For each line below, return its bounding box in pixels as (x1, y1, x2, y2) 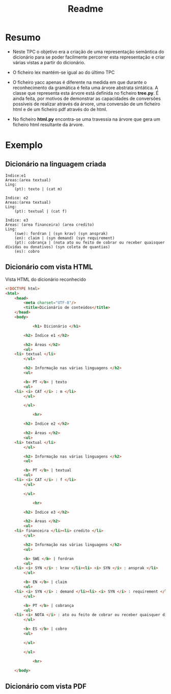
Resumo (5, 32, 41, 43)
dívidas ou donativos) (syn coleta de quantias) (5, 244, 110, 250)
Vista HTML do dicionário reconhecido (5, 276, 87, 282)
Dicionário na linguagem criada (5, 159, 106, 168)
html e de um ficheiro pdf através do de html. (12, 106, 108, 112)
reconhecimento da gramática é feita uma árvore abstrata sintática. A (12, 85, 158, 91)
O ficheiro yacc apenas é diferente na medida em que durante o (12, 79, 147, 85)
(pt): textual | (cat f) (14, 208, 67, 214)
